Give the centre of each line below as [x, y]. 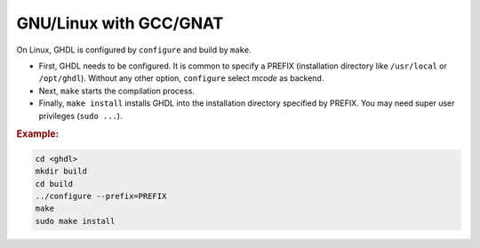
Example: [38, 134]
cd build [54, 184]
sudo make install [75, 221]
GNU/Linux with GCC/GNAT [120, 23]
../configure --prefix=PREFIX [101, 196]
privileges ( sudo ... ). [80, 116]
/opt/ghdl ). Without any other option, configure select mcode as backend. [181, 78]
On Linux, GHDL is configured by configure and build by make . [134, 50]
